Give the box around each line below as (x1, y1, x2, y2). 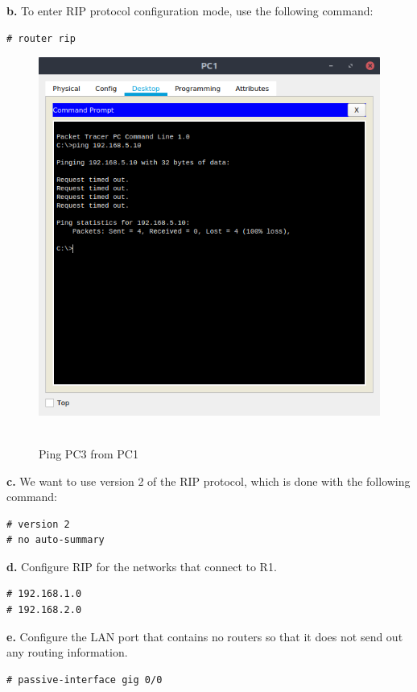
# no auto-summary (6, 534, 105, 546)
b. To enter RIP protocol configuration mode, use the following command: (6, 2, 374, 19)
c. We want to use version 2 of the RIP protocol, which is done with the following (6, 472, 411, 489)
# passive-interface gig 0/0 (6, 673, 163, 686)
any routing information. (6, 644, 128, 661)
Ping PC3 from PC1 (39, 445, 138, 462)
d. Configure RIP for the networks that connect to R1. (6, 557, 277, 574)
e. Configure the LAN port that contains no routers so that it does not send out (6, 628, 403, 644)
